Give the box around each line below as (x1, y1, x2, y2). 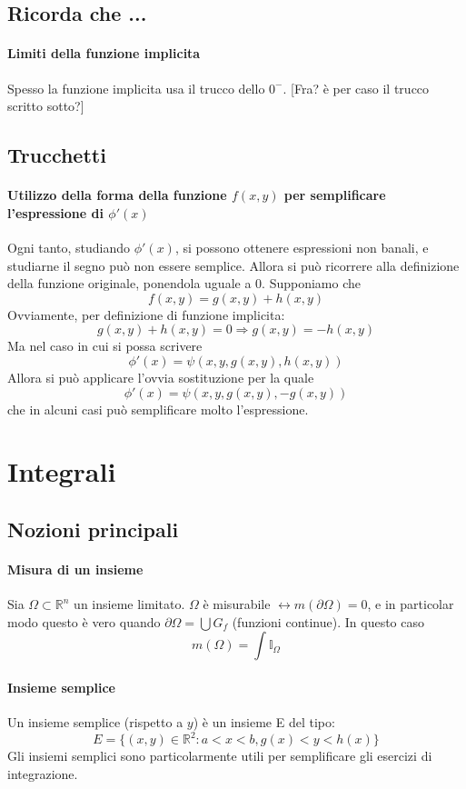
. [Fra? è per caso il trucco (283, 78, 430, 97)
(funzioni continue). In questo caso (232, 612, 425, 631)
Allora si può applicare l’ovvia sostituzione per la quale (7, 367, 314, 386)
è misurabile (203, 594, 271, 614)
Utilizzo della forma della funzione (7, 185, 227, 205)
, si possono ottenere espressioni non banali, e (174, 237, 429, 256)
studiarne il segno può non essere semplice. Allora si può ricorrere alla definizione (7, 255, 460, 275)
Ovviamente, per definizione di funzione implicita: (7, 305, 285, 324)
